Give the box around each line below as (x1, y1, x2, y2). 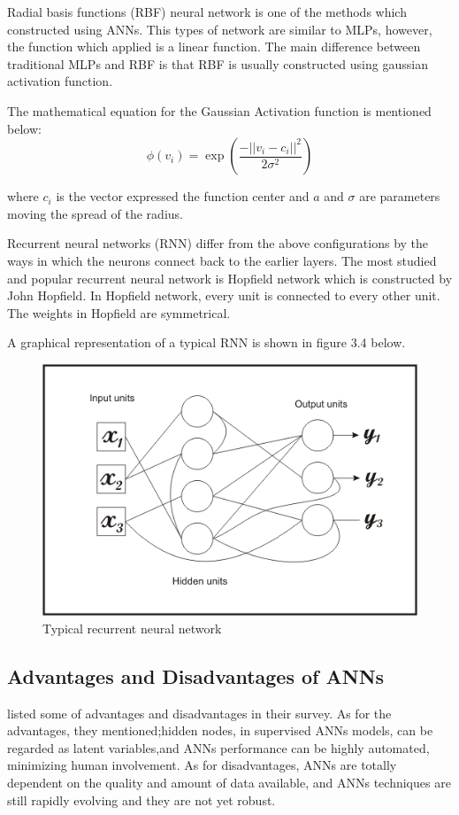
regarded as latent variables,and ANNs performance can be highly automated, (7, 738, 430, 757)
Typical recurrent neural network (42, 618, 222, 637)
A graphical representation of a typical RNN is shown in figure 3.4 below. (7, 333, 406, 352)
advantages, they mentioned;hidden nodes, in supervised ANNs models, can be (7, 721, 433, 740)
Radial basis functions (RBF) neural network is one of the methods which (7, 3, 407, 20)
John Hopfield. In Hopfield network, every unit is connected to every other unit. (7, 286, 440, 305)
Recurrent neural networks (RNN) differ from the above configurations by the (7, 234, 429, 252)
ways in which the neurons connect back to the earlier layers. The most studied (7, 251, 437, 269)
